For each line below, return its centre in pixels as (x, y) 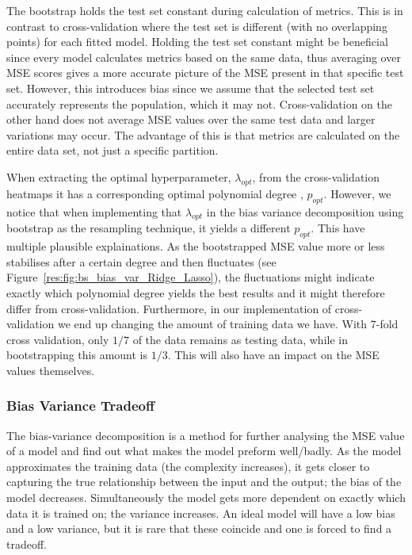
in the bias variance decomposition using (305, 211)
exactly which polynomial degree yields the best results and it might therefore (196, 292)
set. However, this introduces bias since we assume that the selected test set (191, 88)
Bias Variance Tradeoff (80, 406)
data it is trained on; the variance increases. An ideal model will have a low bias (201, 513)
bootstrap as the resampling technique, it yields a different (149, 228)
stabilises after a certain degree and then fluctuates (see (141, 261)
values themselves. (51, 370)
